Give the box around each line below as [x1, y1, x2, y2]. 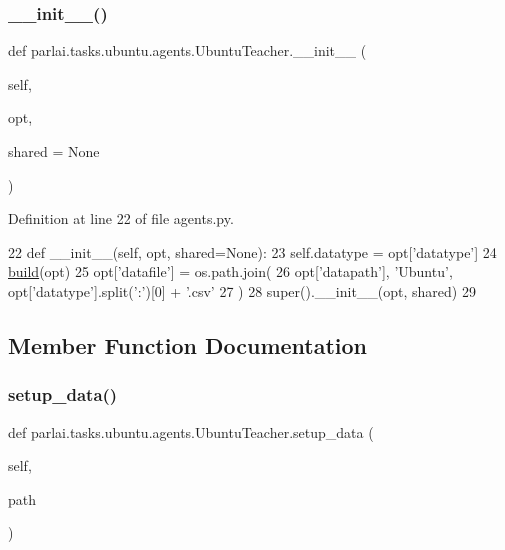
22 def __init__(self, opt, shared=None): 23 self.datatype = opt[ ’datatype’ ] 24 [8, 241, 497, 262]
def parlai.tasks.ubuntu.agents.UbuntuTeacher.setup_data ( [8, 421, 374, 442]
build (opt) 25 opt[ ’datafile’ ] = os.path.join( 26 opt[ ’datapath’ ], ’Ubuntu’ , [8, 261, 453, 282]
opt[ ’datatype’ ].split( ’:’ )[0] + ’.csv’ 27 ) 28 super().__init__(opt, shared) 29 [8, 280, 476, 301]
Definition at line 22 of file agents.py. [8, 208, 234, 229]
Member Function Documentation [8, 329, 368, 360]
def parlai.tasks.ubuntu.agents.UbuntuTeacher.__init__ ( [8, 40, 367, 61]
